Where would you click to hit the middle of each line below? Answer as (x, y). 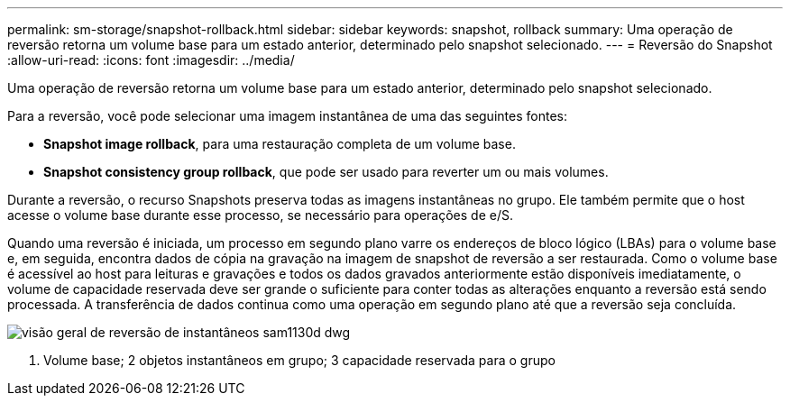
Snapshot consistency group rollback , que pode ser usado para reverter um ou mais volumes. (326, 172)
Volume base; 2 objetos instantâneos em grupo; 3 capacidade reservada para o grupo (299, 360)
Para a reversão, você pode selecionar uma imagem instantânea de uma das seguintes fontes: (287, 116)
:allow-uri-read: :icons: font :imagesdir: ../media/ (151, 60)
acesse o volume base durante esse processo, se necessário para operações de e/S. (260, 215)
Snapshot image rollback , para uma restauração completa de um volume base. (280, 144)
